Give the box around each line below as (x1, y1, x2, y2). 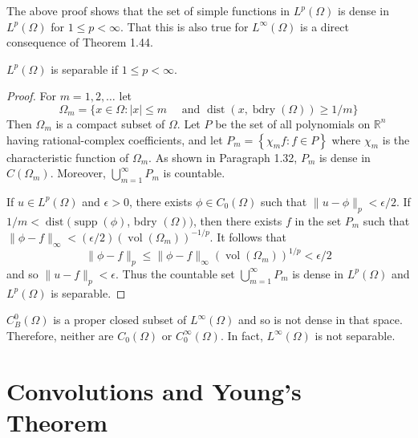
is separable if (51, 60, 119, 77)
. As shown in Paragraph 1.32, (148, 148, 298, 165)
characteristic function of (6, 148, 129, 165)
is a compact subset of (55, 115, 165, 132)
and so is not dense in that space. (237, 311, 403, 328)
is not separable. (315, 326, 396, 343)
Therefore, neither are (6, 326, 114, 343)
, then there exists (193, 212, 282, 229)
